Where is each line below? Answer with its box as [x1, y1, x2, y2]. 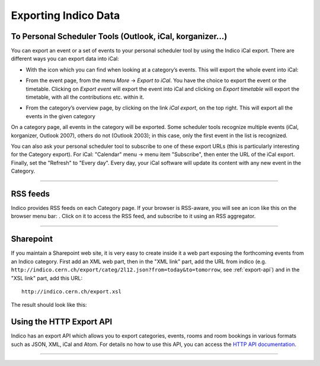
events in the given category [25, 112, 96, 119]
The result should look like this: [11, 302, 87, 309]
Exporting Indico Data [11, 9, 120, 22]
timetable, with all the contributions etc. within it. [25, 93, 145, 101]
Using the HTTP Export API [11, 317, 113, 327]
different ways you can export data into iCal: [11, 55, 119, 62]
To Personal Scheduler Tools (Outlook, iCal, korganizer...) [11, 31, 228, 41]
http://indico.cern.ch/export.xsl [21, 288, 121, 295]
